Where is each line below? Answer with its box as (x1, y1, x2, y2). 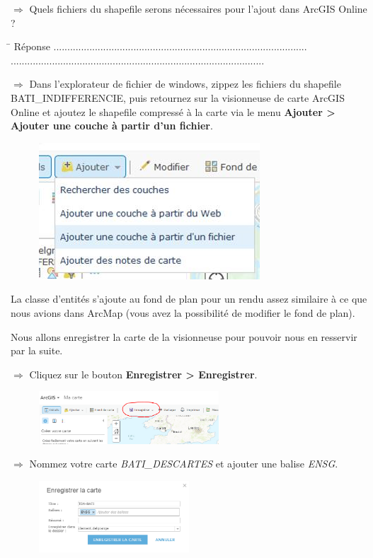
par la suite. (11, 343, 63, 358)
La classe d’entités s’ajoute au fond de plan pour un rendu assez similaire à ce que (11, 291, 367, 306)
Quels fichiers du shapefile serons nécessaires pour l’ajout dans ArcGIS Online (29, 1, 367, 16)
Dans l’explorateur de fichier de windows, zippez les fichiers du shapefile (29, 76, 341, 91)
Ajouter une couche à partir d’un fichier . (11, 118, 213, 133)
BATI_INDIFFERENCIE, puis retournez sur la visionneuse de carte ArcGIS (11, 90, 345, 105)
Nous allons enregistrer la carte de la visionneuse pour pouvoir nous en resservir (11, 329, 357, 344)
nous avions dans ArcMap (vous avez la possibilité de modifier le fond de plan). (11, 305, 355, 320)
